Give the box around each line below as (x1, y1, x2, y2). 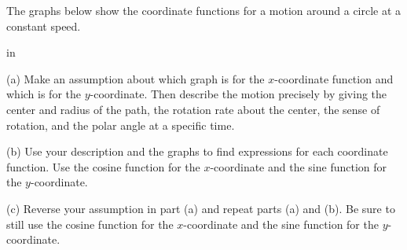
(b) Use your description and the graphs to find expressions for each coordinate (6, 143, 388, 160)
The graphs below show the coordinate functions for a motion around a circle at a (6, 2, 401, 18)
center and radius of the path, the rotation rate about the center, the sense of (6, 101, 380, 117)
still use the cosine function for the (6, 215, 174, 232)
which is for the (6, 86, 82, 102)
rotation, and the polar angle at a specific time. (6, 116, 235, 133)
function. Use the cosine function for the (6, 158, 200, 175)
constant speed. (6, 17, 81, 34)
